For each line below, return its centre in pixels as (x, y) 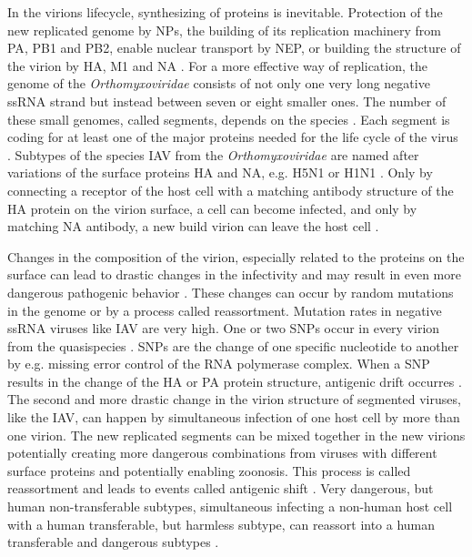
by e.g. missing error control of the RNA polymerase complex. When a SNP (219, 364)
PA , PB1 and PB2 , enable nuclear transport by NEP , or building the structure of (234, 48)
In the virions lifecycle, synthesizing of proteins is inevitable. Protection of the (225, 12)
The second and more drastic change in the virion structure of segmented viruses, (234, 399)
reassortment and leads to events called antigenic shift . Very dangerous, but (221, 488)
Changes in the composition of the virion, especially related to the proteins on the (236, 256)
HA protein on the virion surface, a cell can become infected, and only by (212, 208)
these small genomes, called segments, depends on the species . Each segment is (229, 119)
